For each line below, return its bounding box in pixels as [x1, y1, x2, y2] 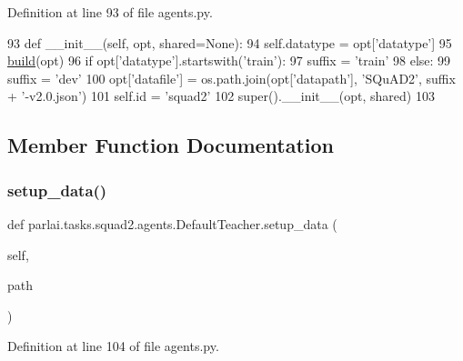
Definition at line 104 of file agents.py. [7, 336, 219, 356]
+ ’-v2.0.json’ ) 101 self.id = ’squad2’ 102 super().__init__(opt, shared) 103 [7, 86, 435, 105]
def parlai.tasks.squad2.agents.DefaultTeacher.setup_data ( [7, 214, 337, 233]
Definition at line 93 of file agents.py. [7, 3, 213, 21]
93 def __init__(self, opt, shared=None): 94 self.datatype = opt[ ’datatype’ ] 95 [7, 33, 452, 52]
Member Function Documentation [7, 131, 335, 159]
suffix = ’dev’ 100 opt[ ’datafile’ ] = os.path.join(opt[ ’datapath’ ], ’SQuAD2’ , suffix [7, 68, 456, 87]
